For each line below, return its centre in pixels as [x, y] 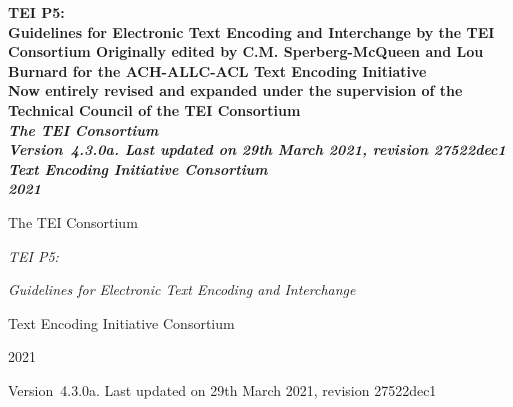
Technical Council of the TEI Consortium [154, 109]
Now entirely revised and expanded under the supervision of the [235, 90]
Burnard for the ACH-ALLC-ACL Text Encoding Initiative [217, 70]
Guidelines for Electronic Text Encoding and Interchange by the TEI [251, 31]
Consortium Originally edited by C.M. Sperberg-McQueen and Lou [246, 51]
